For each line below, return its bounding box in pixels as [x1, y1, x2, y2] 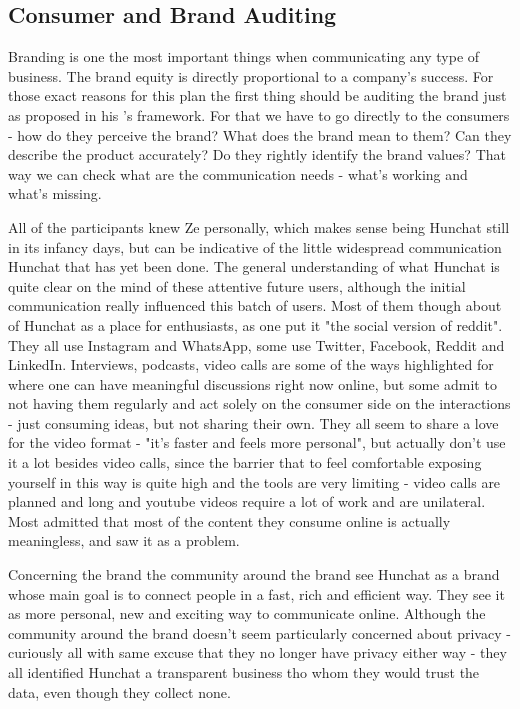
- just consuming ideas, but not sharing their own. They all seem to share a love [8, 412, 499, 433]
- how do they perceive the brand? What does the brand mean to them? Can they [8, 124, 512, 145]
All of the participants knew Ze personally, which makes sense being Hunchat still [8, 216, 510, 237]
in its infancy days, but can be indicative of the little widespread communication [8, 236, 502, 257]
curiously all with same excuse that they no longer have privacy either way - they [8, 642, 507, 663]
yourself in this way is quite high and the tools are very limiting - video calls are [8, 471, 501, 492]
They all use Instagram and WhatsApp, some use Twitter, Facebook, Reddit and [8, 334, 505, 355]
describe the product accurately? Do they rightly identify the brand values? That [8, 144, 506, 165]
